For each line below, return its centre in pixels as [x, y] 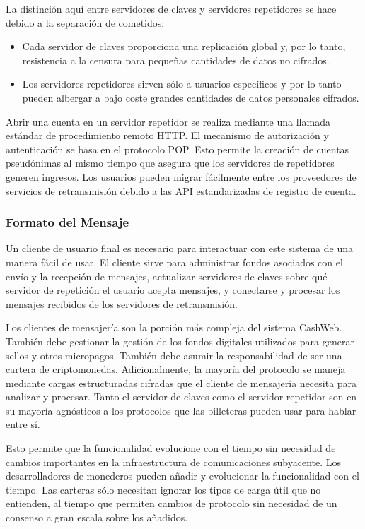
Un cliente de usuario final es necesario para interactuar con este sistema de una [179, 248]
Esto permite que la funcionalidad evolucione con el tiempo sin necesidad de [171, 448]
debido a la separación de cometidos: [85, 22]
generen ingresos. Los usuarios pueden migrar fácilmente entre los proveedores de [181, 176]
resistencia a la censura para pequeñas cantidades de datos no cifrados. [176, 60]
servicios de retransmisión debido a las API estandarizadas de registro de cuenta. [181, 190]
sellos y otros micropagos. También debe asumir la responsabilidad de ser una [174, 355]
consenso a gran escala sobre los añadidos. [97, 517]
